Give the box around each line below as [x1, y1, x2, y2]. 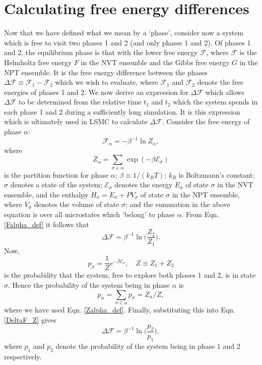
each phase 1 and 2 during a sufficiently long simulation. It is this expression [4, 106, 240, 117]
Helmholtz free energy [4, 57, 72, 67]
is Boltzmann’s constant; [178, 169, 255, 180]
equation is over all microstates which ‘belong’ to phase [4, 208, 175, 219]
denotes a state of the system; [10, 179, 102, 190]
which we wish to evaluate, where [55, 77, 158, 87]
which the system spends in [173, 96, 258, 107]
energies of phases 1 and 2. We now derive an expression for [4, 86, 189, 97]
